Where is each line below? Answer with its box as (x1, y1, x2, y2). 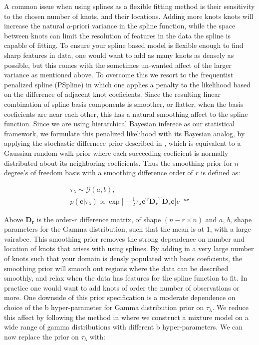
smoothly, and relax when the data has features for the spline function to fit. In (4, 273, 248, 283)
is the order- (36, 214, 74, 224)
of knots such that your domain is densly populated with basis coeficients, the (4, 253, 242, 264)
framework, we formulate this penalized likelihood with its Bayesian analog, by (4, 128, 245, 138)
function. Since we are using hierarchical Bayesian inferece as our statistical (4, 118, 235, 129)
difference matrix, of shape (79, 214, 161, 224)
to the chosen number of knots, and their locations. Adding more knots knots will (4, 10, 254, 21)
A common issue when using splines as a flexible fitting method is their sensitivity (4, 1, 255, 11)
